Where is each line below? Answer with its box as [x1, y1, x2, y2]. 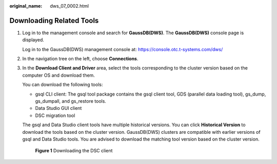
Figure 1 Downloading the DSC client [35, 148, 113, 154]
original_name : [9, 3, 43, 9]
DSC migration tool [35, 112, 75, 119]
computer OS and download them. [22, 72, 95, 78]
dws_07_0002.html [50, 3, 89, 9]
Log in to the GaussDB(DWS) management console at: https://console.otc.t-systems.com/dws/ [22, 46, 223, 52]
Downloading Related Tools [9, 16, 99, 25]
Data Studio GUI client [35, 105, 82, 111]
